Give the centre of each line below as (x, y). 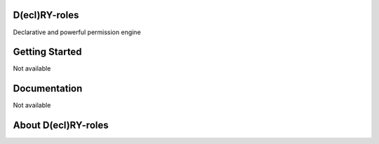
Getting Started (47, 52)
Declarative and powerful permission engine (77, 32)
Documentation (48, 88)
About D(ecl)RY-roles (61, 125)
